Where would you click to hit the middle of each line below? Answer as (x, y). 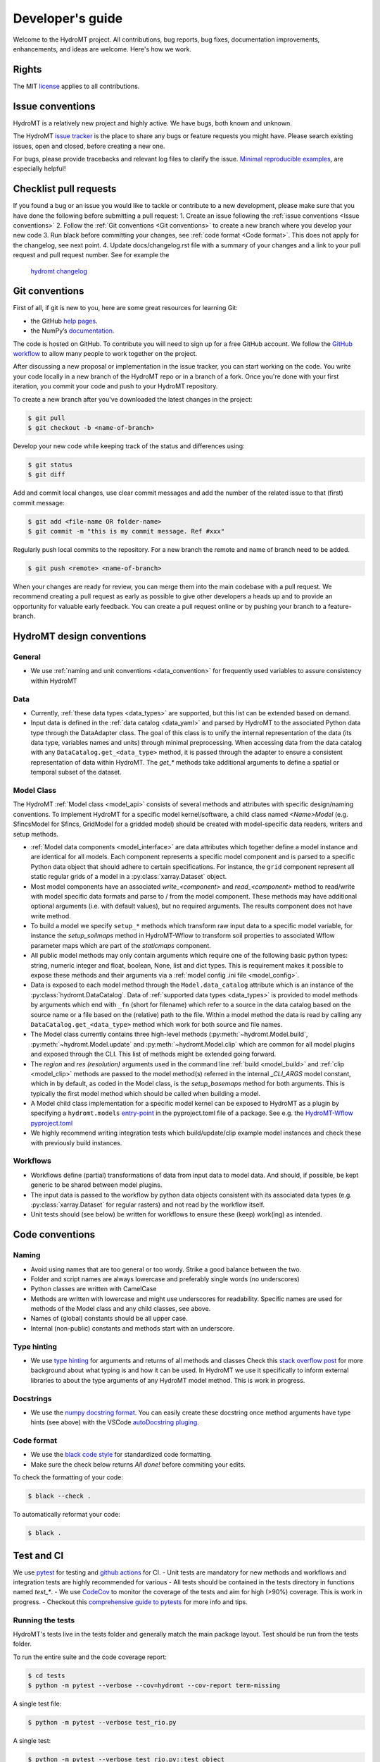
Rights (27, 69)
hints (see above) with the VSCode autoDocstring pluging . (115, 1422)
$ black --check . (59, 1496)
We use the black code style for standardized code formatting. (121, 1455)
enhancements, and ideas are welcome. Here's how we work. (102, 49)
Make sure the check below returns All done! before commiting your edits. (138, 1464)
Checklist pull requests (65, 189)
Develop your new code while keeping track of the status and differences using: (129, 446)
